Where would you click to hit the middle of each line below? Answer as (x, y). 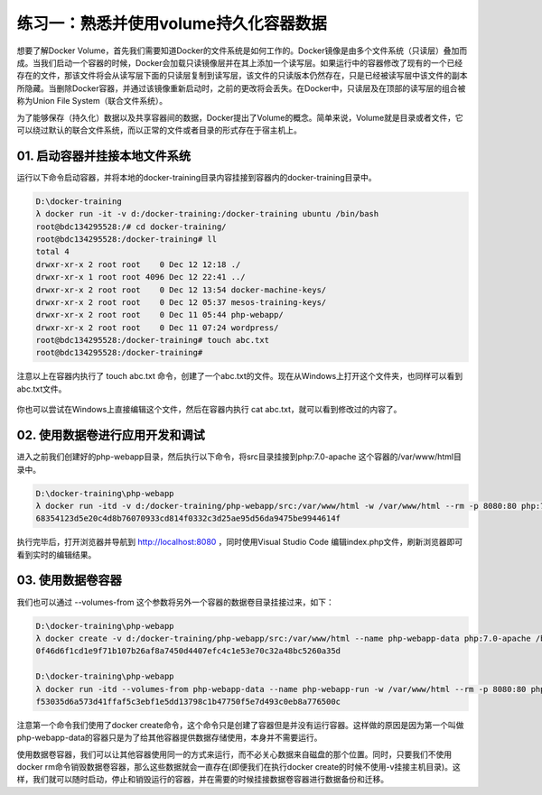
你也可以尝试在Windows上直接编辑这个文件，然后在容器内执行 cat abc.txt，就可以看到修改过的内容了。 (209, 410)
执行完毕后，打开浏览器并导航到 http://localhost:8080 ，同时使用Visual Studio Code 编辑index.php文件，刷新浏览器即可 (240, 542)
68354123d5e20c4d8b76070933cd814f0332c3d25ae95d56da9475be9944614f (188, 518)
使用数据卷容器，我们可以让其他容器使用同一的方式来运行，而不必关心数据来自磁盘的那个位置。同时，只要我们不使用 (234, 754)
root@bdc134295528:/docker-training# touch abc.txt (153, 340)
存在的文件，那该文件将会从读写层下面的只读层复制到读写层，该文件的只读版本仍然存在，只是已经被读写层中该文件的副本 (242, 76)
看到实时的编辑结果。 (56, 554)
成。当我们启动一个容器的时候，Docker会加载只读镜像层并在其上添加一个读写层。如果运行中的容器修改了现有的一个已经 (240, 62)
